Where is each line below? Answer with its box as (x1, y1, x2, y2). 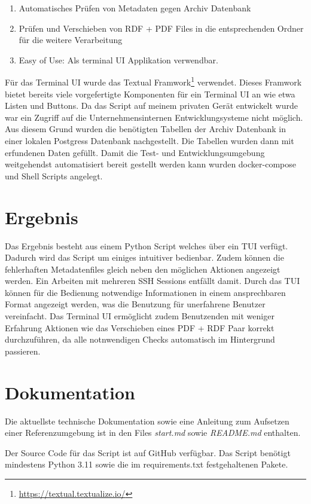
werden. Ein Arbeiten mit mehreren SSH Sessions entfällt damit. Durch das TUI (5, 274, 300, 287)
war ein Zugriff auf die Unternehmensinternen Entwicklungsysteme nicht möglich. (5, 111, 303, 123)
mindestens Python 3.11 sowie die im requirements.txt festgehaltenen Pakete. (5, 458, 288, 471)
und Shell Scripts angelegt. (5, 169, 103, 182)
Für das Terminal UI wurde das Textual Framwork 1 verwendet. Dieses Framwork (5, 74, 302, 88)
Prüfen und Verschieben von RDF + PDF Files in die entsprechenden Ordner (19, 22, 304, 34)
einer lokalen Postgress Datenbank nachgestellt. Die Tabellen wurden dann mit (5, 135, 294, 146)
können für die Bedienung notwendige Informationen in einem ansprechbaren (5, 286, 286, 298)
